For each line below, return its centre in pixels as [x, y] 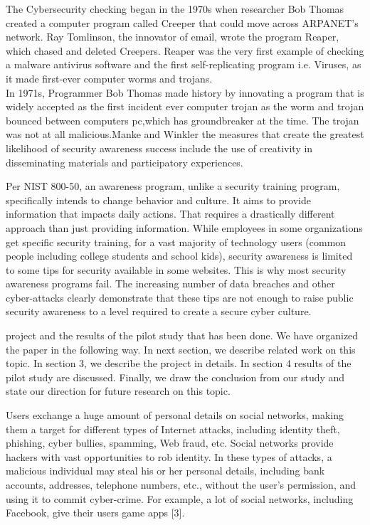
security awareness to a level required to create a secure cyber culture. [159, 311]
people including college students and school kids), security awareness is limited [179, 256]
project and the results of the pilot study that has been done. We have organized [182, 335]
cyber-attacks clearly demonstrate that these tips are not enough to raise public [180, 297]
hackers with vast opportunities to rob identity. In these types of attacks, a [169, 456]
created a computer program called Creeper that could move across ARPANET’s [182, 22]
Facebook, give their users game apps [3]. [95, 513]
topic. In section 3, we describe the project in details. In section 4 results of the [179, 363]
